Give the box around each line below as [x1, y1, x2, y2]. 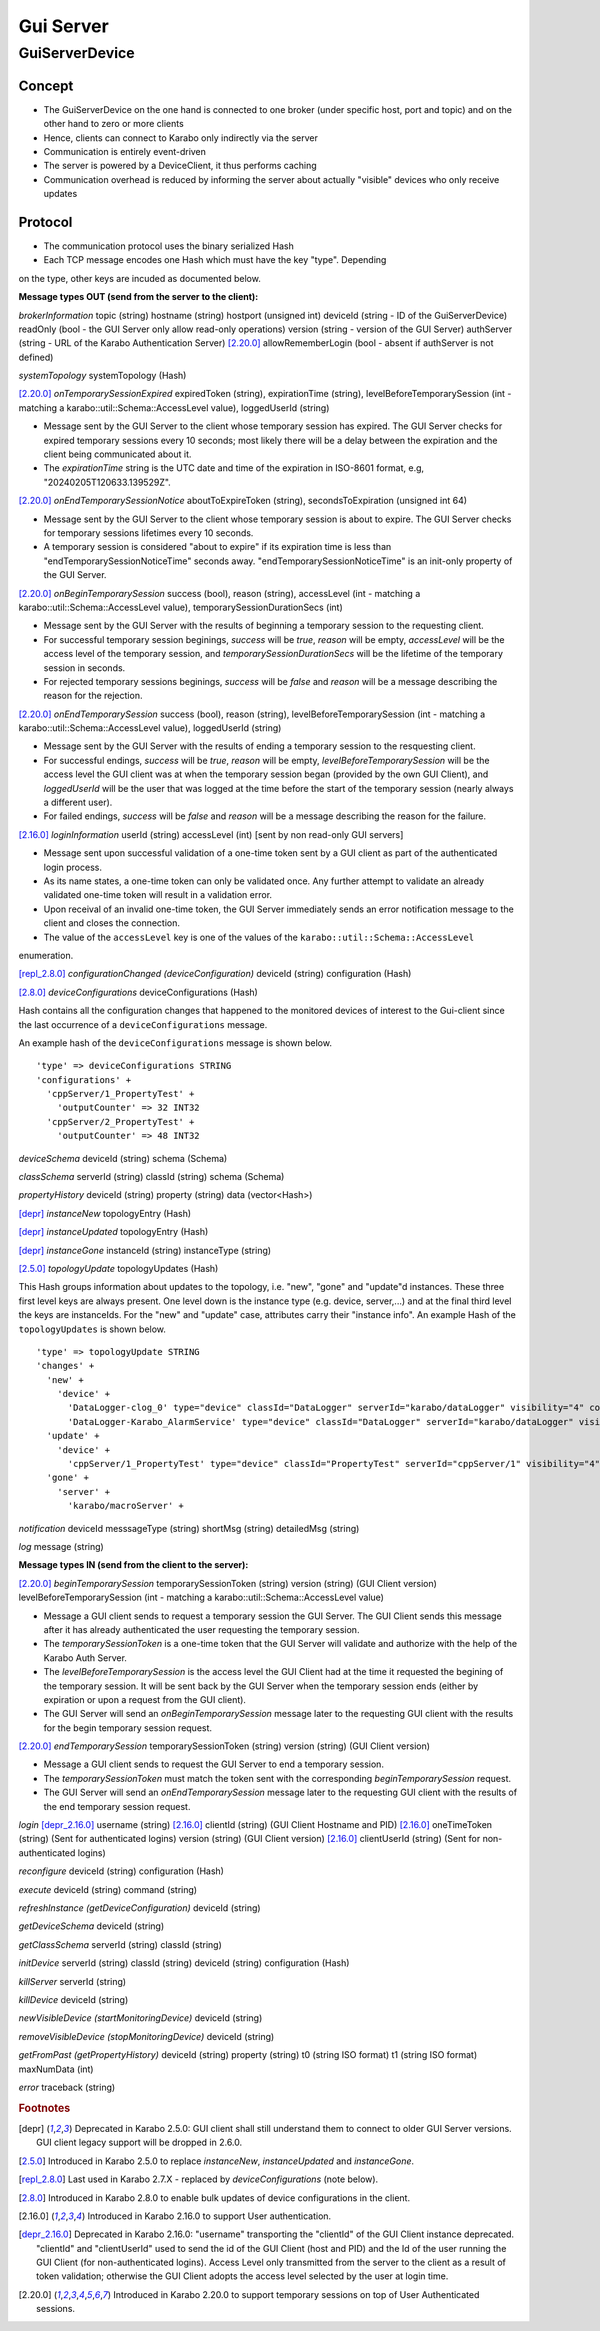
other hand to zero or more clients [43, 118, 184, 130]
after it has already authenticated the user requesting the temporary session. [43, 1623, 360, 1635]
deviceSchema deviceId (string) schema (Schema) [18, 1152, 228, 1164]
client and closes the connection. [43, 917, 180, 929]
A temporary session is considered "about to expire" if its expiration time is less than [43, 541, 392, 553]
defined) [18, 351, 54, 363]
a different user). [43, 796, 113, 809]
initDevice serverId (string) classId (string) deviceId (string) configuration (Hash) [18, 1957, 350, 1969]
